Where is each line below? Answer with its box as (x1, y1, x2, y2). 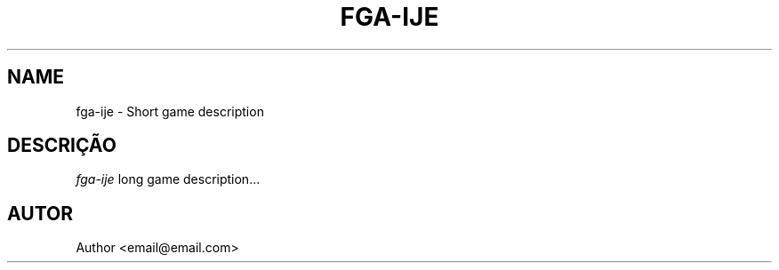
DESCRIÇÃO (7, 134, 116, 157)
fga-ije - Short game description (76, 103, 264, 119)
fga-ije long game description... (76, 171, 261, 187)
